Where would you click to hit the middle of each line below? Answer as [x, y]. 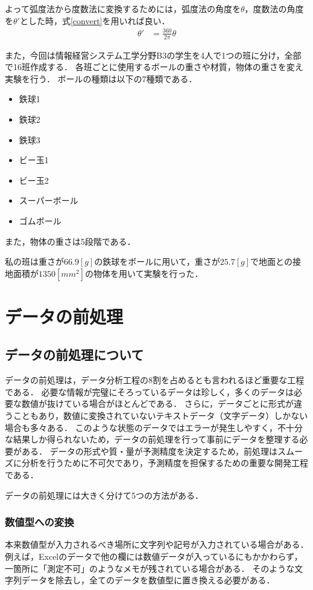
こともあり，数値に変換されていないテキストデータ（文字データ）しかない [160, 416]
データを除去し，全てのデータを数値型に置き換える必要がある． [148, 580]
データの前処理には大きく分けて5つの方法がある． [104, 495]
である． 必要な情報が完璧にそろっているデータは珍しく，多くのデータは [150, 391]
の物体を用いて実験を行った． [144, 273]
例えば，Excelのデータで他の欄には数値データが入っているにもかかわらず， [154, 556]
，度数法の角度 [274, 8]
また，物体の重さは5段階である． [70, 241]
